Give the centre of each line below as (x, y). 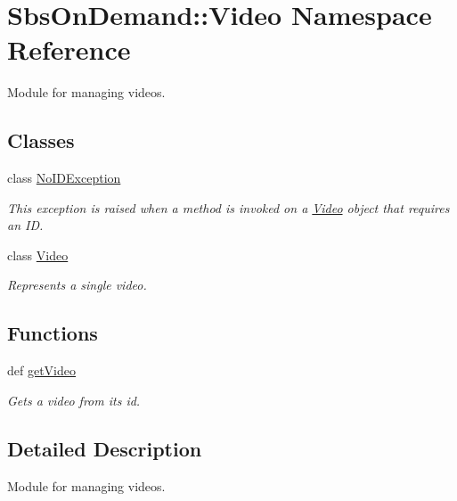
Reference (69, 49)
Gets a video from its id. (74, 400)
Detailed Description (105, 448)
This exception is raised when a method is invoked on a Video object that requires (228, 207)
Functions (53, 333)
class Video (38, 255)
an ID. (25, 225)
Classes (41, 140)
